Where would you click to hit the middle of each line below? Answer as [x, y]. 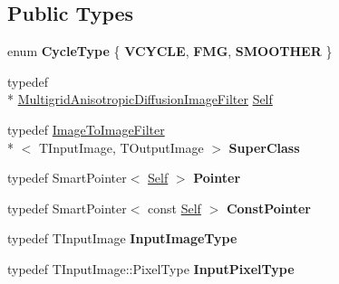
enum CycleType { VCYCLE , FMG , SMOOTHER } [170, 51]
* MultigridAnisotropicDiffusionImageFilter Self [140, 99]
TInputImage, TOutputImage [121, 147]
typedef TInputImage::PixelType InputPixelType [151, 268]
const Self [174, 208]
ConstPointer [268, 208]
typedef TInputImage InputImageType [122, 238]
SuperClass [264, 147]
